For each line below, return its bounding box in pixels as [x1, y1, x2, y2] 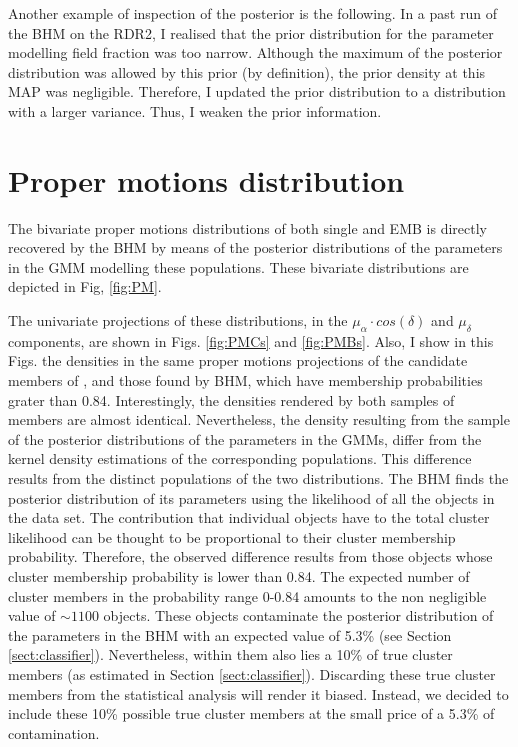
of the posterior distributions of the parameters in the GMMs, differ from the [8, 428, 482, 449]
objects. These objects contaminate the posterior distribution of [103, 605, 494, 626]
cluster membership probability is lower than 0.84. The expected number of [8, 565, 470, 586]
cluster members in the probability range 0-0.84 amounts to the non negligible [8, 585, 487, 606]
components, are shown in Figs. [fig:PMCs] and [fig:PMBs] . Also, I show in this [8, 330, 494, 351]
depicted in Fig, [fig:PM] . [8, 276, 162, 297]
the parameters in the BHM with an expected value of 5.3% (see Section [8, 624, 452, 645]
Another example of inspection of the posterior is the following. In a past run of [8, 3, 497, 23]
